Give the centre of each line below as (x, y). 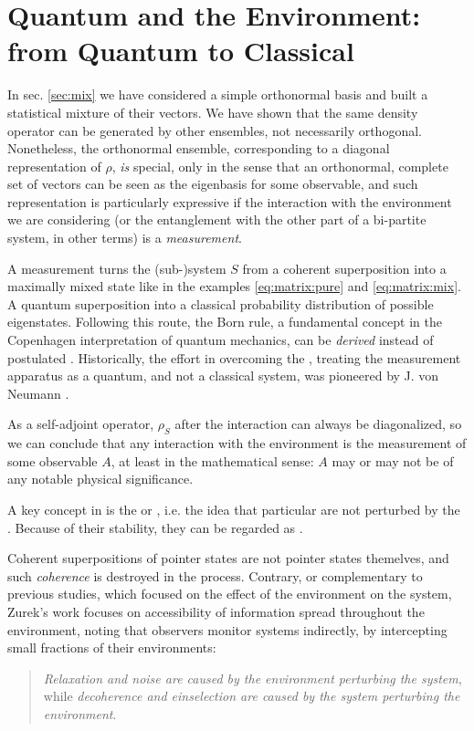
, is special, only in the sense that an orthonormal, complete (280, 166)
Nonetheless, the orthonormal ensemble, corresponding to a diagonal (199, 148)
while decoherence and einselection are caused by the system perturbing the (252, 696)
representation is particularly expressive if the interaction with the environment (230, 201)
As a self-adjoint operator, (81, 424)
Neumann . (38, 393)
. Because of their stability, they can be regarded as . (155, 527)
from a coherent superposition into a (344, 268)
